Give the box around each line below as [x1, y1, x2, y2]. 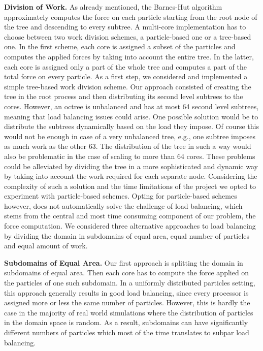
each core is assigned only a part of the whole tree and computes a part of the [4, 61, 247, 72]
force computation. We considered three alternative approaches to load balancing [4, 220, 256, 231]
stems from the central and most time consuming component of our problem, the [4, 210, 256, 221]
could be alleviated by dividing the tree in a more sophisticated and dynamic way [4, 161, 258, 171]
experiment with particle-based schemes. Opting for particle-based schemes [4, 190, 237, 201]
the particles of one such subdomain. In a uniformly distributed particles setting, [4, 277, 255, 288]
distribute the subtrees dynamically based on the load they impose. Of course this [4, 121, 259, 132]
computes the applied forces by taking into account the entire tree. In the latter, [4, 51, 254, 61]
